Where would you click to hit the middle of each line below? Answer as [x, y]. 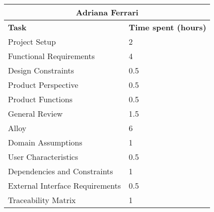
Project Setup [32, 41]
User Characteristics [43, 157]
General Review [36, 113]
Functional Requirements [51, 56]
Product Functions [40, 99]
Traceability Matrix [42, 200]
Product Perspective [43, 85]
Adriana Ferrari [107, 12]
